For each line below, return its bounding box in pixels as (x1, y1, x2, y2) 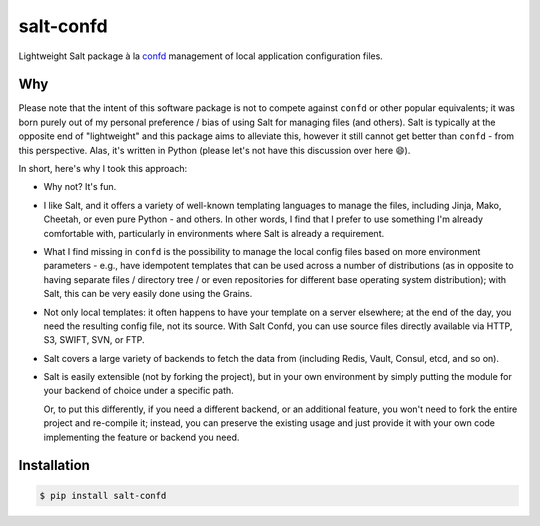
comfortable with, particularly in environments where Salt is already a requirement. (43, 227, 385, 239)
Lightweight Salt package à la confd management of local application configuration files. (18, 50, 384, 62)
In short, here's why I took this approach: (18, 163, 188, 175)
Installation (18, 457, 90, 474)
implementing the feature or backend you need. (43, 431, 240, 443)
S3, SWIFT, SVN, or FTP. (43, 334, 145, 346)
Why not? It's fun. (43, 181, 117, 193)
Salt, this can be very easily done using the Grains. (43, 288, 253, 300)
